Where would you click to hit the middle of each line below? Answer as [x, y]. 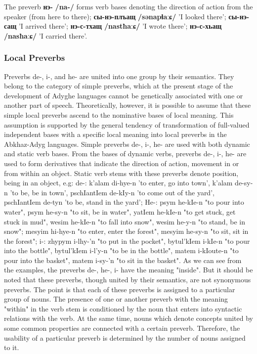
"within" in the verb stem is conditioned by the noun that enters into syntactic [123, 308]
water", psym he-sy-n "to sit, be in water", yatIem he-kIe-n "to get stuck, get [120, 211]
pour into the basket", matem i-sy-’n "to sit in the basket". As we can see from [123, 260]
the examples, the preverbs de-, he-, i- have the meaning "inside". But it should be [128, 270]
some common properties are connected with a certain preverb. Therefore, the [122, 328]
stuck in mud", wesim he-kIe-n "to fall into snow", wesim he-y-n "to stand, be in [125, 221]
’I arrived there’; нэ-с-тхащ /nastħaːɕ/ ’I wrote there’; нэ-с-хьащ [120, 26]
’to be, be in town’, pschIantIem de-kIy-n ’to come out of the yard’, [112, 192]
